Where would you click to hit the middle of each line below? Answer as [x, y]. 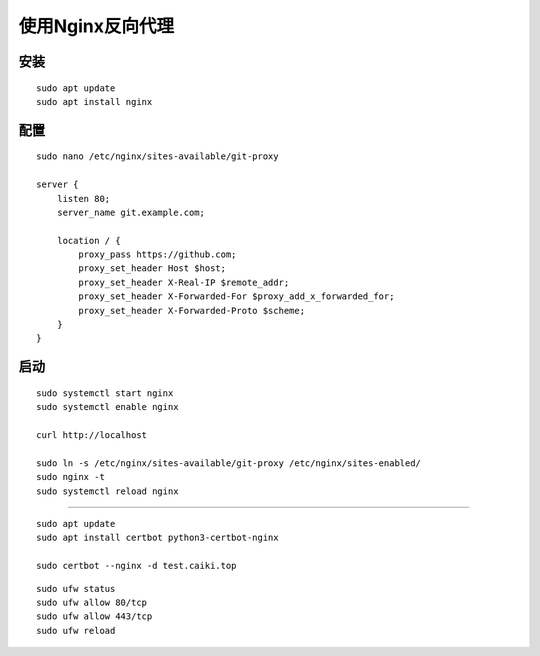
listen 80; [83, 198]
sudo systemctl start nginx [105, 393]
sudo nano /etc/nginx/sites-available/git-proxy [157, 156]
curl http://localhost [92, 435]
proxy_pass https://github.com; [157, 254]
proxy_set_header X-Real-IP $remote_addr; [184, 282]
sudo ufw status [76, 588]
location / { [88, 240]
